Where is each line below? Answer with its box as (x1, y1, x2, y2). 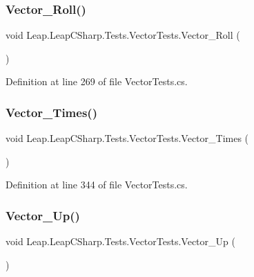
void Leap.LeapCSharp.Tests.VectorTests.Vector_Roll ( (6, 28, 240, 42)
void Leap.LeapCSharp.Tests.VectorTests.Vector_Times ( (6, 131, 249, 145)
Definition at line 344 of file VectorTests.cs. (6, 177, 188, 192)
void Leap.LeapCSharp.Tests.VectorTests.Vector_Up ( (6, 234, 235, 249)
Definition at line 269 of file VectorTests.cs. (6, 74, 188, 89)
